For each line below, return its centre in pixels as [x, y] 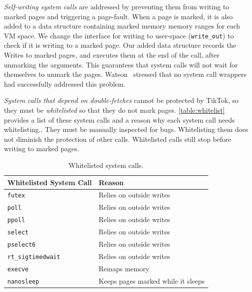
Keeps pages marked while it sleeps [152, 280]
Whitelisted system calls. [106, 165]
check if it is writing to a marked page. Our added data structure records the [120, 45]
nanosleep [23, 281]
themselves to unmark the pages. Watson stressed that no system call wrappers [125, 74]
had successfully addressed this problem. [65, 83]
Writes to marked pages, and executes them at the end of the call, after [112, 55]
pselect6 [22, 245]
